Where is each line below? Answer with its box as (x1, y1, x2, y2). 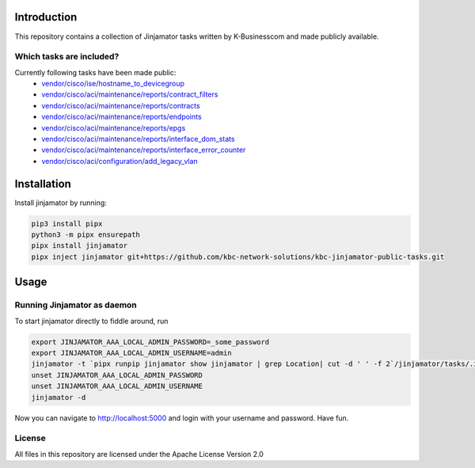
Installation (14, 177, 71, 190)
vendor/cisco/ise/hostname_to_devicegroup (41, 79, 185, 89)
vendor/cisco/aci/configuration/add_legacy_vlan (41, 156, 198, 166)
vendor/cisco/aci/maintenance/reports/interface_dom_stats (41, 135, 235, 143)
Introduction (14, 10, 78, 24)
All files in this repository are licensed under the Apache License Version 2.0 (14, 449, 264, 458)
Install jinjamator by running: (14, 198, 107, 207)
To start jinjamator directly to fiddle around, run (14, 316, 169, 325)
